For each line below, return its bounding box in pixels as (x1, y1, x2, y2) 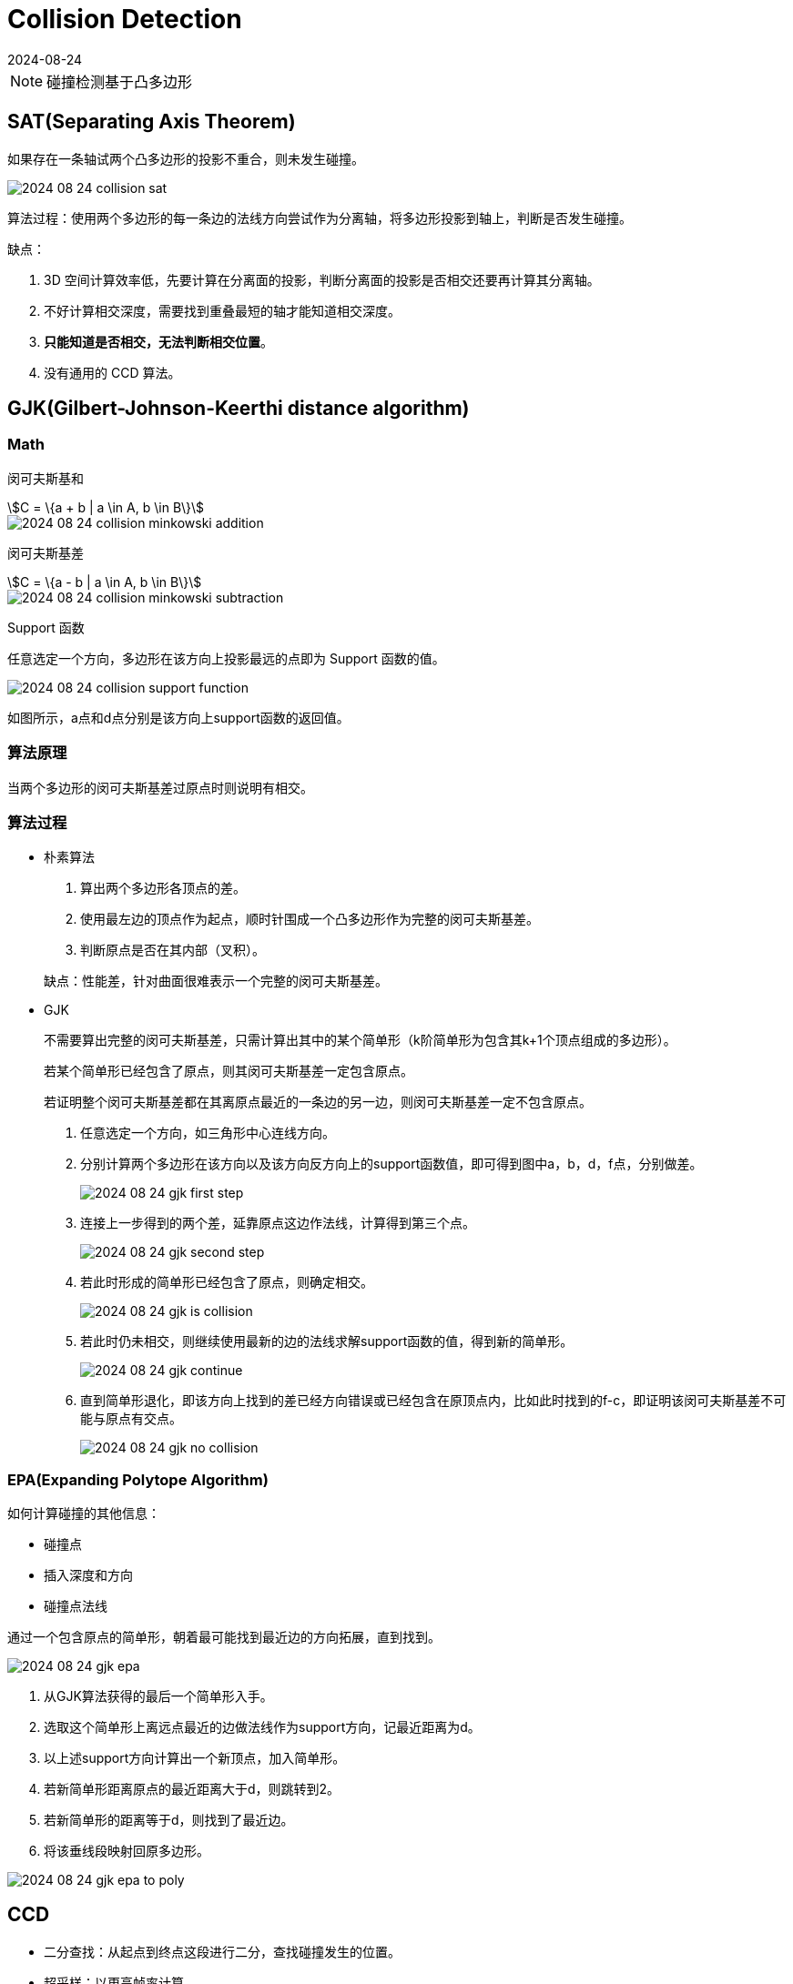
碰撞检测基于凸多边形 (46, 72, 193, 91)
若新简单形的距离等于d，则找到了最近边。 (44, 1812, 294, 1828)
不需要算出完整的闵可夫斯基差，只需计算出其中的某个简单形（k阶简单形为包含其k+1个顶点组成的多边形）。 (44, 1032, 676, 1048)
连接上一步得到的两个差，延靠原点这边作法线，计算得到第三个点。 (80, 1215, 475, 1231)
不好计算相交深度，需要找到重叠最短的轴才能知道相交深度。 (44, 302, 401, 319)
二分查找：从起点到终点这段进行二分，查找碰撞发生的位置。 (44, 1943, 401, 1959)
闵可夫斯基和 (7, 470, 84, 486)
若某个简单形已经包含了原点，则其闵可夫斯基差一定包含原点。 (44, 1063, 413, 1079)
